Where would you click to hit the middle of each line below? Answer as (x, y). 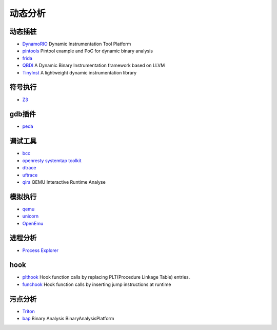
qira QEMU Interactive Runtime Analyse (64, 182)
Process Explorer (41, 250)
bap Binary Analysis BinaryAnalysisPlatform (68, 319)
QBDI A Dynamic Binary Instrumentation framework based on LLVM (94, 65)
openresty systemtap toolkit (52, 160)
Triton (29, 311)
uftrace (30, 175)
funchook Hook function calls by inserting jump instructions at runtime (97, 284)
